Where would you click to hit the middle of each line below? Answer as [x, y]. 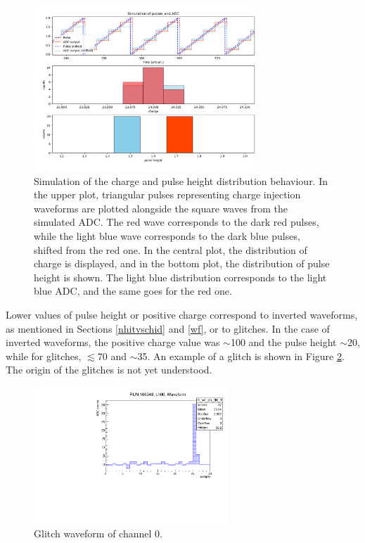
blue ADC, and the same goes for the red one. [133, 291]
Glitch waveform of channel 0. [98, 534]
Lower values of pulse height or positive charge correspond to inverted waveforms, [182, 315]
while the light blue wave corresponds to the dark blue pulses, [167, 236]
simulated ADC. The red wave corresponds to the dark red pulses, [177, 222]
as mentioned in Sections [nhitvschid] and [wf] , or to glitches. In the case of [168, 328]
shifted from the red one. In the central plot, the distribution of [171, 249]
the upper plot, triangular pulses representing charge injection [167, 194]
